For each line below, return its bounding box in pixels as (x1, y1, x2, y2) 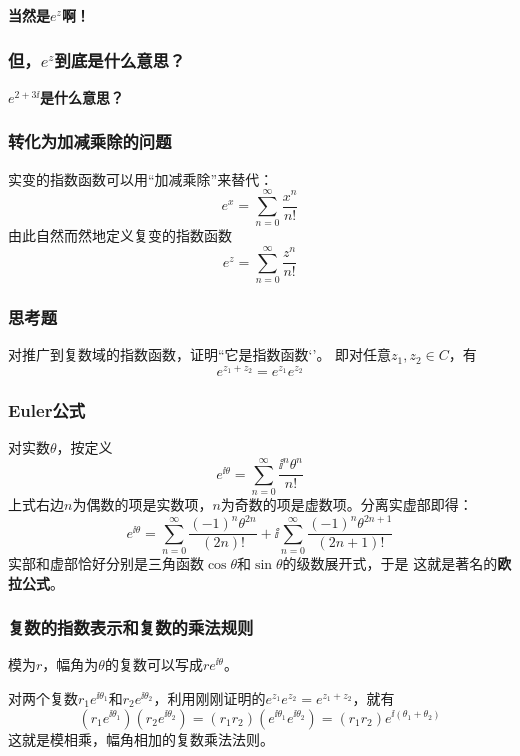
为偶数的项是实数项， (72, 494, 213, 515)
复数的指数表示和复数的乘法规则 (8, 615, 254, 640)
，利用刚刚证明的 (153, 687, 266, 708)
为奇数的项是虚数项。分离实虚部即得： (220, 494, 473, 515)
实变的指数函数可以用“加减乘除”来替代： (8, 168, 274, 189)
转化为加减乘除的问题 (8, 129, 172, 154)
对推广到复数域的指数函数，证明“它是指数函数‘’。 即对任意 (8, 344, 392, 365)
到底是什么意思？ (54, 47, 186, 72)
